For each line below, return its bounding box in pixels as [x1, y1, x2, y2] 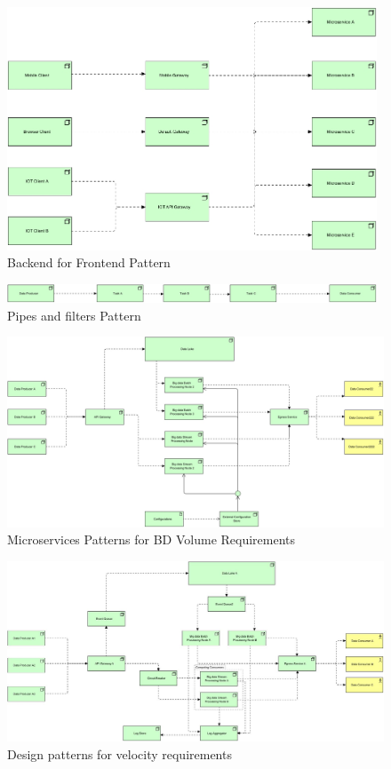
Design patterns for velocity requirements [7, 744, 232, 763]
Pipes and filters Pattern [7, 305, 141, 324]
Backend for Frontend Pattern [7, 253, 171, 272]
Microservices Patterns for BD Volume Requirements [7, 530, 296, 549]
